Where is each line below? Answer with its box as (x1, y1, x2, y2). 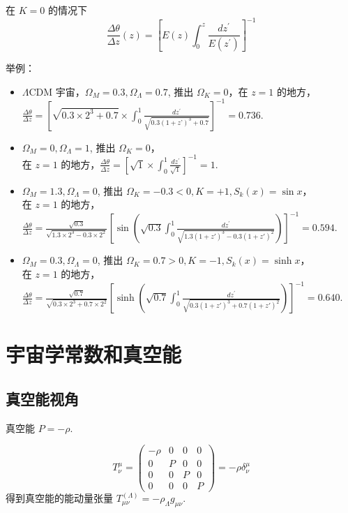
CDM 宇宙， (29, 84, 85, 98)
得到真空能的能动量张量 (6, 491, 113, 505)
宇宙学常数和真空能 (6, 340, 182, 369)
